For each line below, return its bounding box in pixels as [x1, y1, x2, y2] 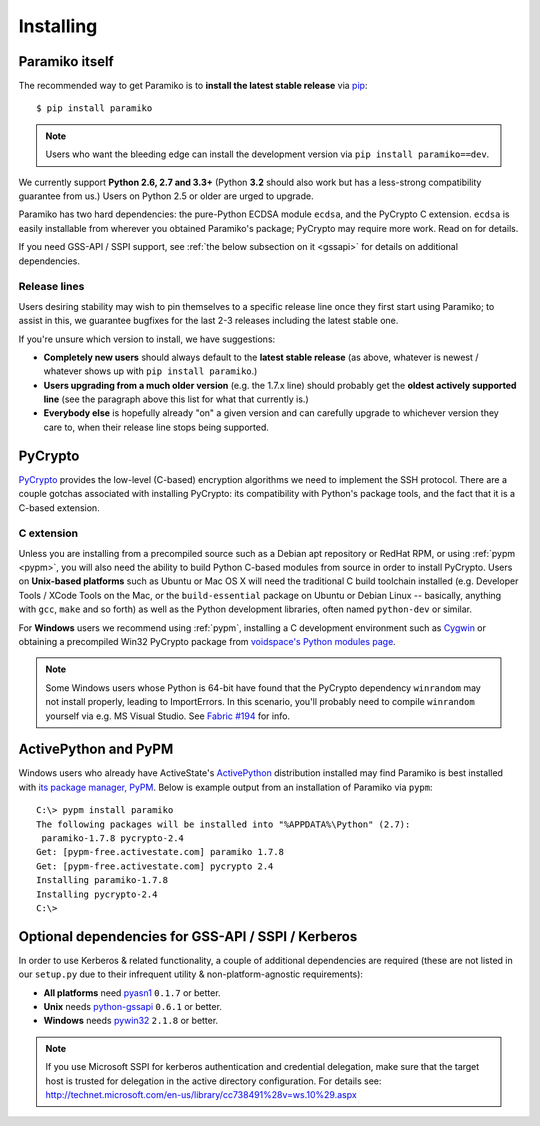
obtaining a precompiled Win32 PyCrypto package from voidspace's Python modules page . [18, 636, 397, 648]
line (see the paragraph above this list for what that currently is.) [43, 393, 309, 405]
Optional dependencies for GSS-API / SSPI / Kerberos [18, 928, 358, 945]
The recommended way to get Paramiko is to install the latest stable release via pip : [18, 80, 368, 92]
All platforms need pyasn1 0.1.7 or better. [43, 986, 221, 999]
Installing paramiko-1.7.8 [36, 875, 169, 886]
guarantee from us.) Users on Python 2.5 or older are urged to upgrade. [18, 190, 314, 202]
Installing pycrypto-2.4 [36, 888, 158, 900]
